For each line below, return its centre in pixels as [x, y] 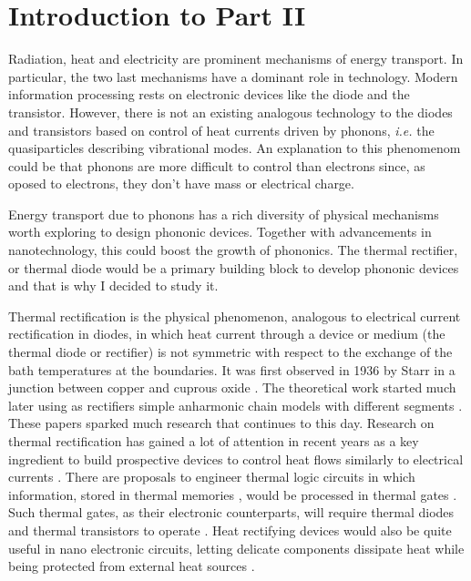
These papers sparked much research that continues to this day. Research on [221, 423]
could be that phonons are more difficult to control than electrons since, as [217, 165]
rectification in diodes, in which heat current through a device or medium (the [227, 334]
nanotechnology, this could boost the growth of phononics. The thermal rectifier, [233, 250]
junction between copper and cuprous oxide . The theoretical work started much [232, 387]
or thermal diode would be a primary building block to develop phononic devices [234, 267]
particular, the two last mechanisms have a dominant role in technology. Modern [233, 76]
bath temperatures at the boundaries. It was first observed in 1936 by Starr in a [232, 369]
